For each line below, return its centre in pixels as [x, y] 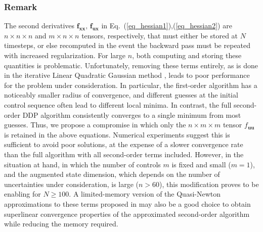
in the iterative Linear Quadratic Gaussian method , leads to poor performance [127, 75]
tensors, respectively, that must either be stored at [160, 35]
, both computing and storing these [187, 55]
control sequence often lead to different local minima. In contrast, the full [118, 104]
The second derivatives [39, 26]
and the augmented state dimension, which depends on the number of [112, 174]
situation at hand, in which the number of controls [82, 164]
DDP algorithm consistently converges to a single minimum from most [132, 114]
